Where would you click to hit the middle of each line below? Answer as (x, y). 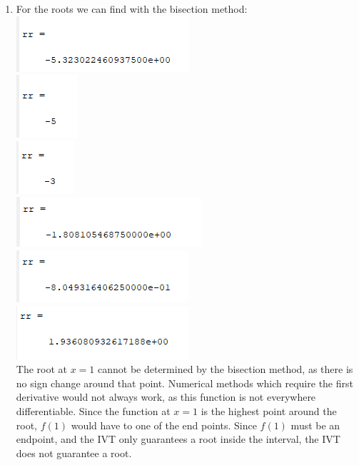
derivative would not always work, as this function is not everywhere (166, 397)
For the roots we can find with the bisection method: (132, 9)
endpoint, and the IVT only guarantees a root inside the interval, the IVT (178, 439)
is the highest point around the (269, 410)
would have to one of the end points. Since (164, 425)
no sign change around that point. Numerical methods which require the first (184, 383)
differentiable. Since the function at (93, 410)
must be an (315, 425)
